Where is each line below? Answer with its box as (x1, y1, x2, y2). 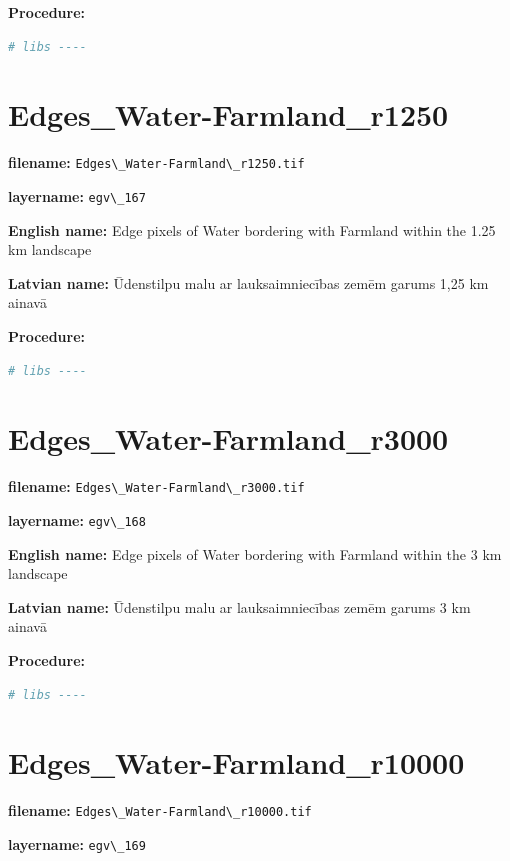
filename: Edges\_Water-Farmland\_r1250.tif (8, 152, 305, 173)
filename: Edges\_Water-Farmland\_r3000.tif (8, 476, 305, 497)
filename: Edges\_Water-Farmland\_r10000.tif (8, 800, 312, 821)
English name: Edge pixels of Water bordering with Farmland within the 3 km (8, 543, 502, 564)
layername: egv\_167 (8, 185, 146, 206)
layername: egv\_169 (8, 833, 146, 854)
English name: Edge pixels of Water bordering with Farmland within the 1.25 (8, 219, 496, 240)
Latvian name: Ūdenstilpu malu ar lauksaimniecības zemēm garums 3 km (8, 596, 471, 617)
